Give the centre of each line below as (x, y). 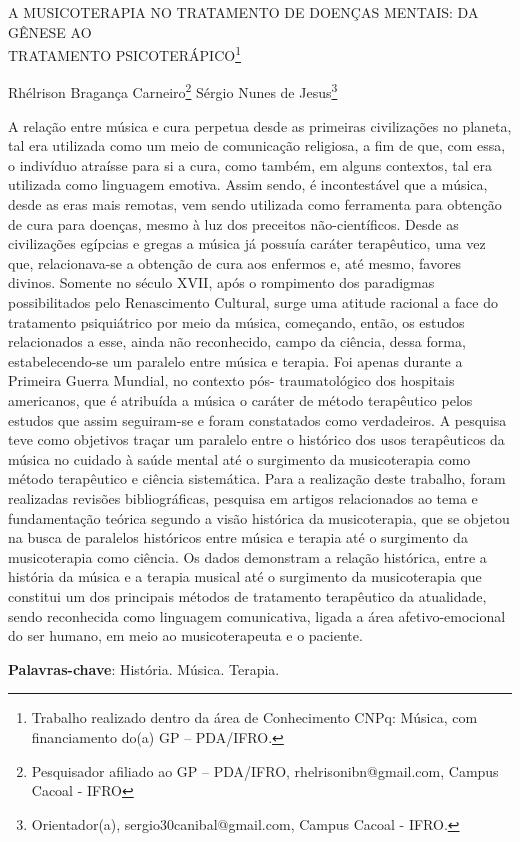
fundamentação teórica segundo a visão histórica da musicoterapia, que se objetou (259, 517)
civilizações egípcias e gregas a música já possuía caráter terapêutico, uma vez (247, 243)
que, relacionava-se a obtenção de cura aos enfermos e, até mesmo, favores (235, 262)
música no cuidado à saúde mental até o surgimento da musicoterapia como (239, 458)
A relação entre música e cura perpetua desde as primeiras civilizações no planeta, (260, 125)
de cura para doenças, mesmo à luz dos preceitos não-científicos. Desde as (233, 223)
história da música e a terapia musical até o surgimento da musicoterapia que (245, 576)
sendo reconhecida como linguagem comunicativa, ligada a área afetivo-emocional (257, 615)
